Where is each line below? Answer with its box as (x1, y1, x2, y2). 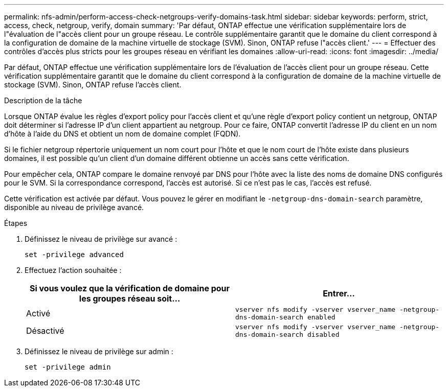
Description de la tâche (4, 96, 82, 105)
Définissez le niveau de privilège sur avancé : (25, 235, 177, 243)
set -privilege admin (25, 363, 111, 371)
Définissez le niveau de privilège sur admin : (25, 347, 173, 356)
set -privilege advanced (25, 250, 124, 259)
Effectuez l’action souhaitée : (25, 266, 122, 274)
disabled (307, 331, 340, 338)
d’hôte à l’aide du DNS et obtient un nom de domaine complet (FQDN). (4, 129, 241, 138)
